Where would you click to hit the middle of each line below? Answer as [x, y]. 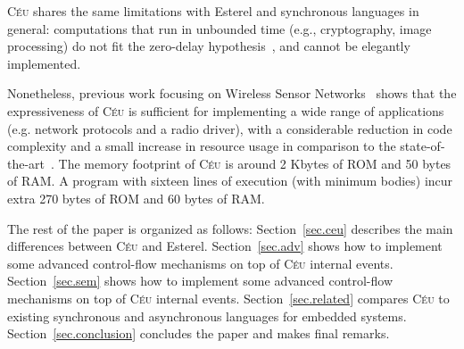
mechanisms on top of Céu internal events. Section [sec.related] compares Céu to [228, 298]
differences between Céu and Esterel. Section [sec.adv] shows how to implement [225, 246]
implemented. [44, 63]
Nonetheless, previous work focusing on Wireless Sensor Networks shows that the [232, 93]
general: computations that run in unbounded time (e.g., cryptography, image [220, 28]
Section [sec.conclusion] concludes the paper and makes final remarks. [199, 333]
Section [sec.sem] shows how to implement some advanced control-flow [200, 281]
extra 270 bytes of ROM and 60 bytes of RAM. [136, 198]
